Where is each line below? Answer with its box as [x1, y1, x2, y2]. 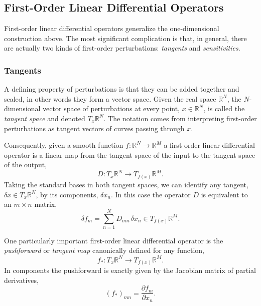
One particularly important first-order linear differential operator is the [4, 235, 223, 245]
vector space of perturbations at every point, [43, 103, 180, 114]
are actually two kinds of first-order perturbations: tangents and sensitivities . [4, 43, 240, 53]
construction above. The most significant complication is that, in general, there [4, 33, 247, 43]
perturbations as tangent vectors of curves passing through [4, 123, 185, 133]
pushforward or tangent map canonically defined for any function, [4, 245, 204, 255]
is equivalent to [201, 189, 248, 199]
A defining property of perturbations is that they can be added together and [4, 84, 239, 94]
